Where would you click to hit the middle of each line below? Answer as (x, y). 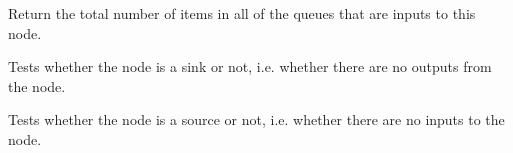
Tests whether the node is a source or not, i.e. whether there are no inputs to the (256, 119)
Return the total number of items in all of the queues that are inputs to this (242, 13)
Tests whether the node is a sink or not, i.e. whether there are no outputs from (250, 66)
